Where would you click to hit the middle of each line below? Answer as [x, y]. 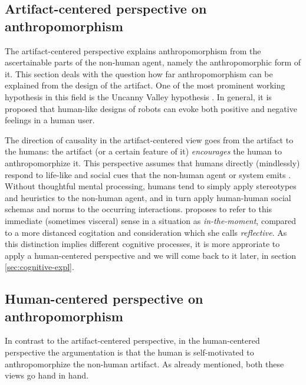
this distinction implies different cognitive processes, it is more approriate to [142, 244]
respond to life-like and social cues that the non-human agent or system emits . [148, 174]
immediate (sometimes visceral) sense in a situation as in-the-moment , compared [151, 220]
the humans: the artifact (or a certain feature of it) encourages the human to [143, 151]
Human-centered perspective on [104, 299]
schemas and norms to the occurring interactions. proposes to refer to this [139, 209]
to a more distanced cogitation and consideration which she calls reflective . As [146, 232]
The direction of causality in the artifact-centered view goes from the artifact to [149, 139]
